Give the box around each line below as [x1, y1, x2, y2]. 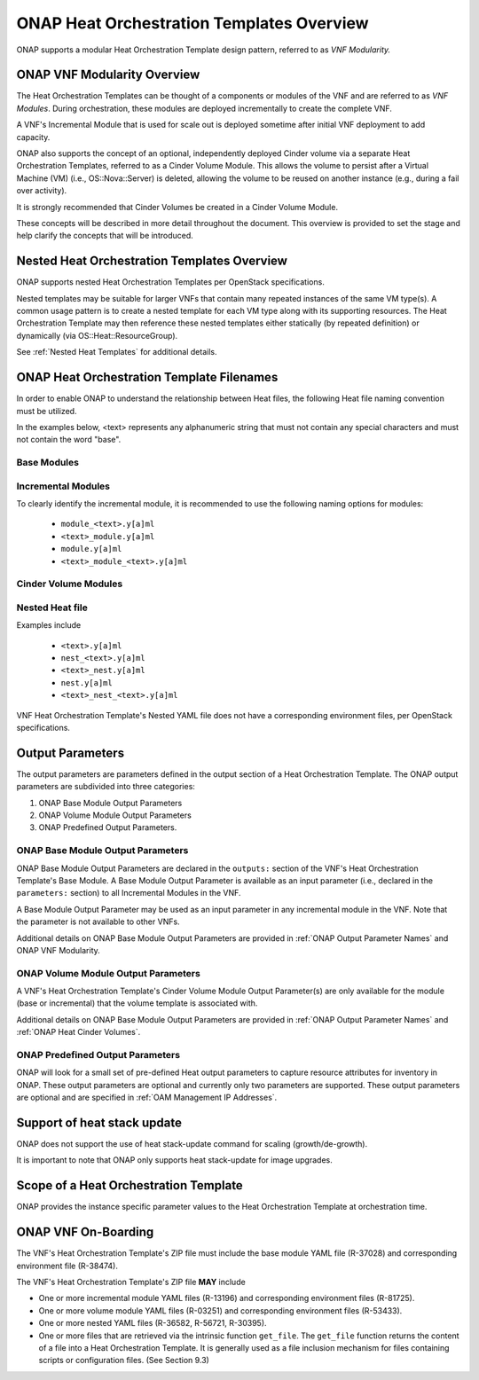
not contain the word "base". [16, 435, 122, 445]
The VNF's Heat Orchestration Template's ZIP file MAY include [16, 1277, 246, 1288]
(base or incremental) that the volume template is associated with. [16, 998, 258, 1008]
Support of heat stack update [16, 1116, 182, 1130]
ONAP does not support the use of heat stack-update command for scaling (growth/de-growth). [16, 1139, 368, 1149]
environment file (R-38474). [16, 1260, 119, 1271]
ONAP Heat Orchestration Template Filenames [16, 370, 279, 385]
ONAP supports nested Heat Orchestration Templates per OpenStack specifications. [16, 277, 326, 287]
